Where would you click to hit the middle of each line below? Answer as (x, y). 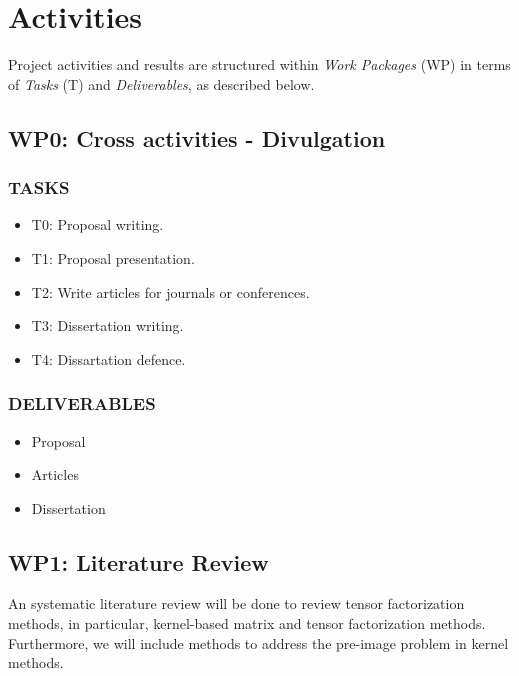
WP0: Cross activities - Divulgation (197, 137)
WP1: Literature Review (138, 561)
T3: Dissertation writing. (107, 325)
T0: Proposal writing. (97, 224)
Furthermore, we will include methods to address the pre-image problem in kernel (258, 642)
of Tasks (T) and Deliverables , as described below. (161, 83)
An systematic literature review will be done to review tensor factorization (236, 603)
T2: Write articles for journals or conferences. (170, 291)
